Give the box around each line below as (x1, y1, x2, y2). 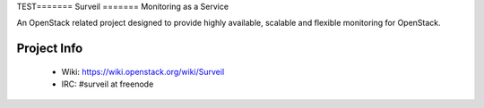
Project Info (16, 41, 83, 56)
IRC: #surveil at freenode (61, 79, 154, 89)
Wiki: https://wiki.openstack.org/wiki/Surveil (61, 66, 225, 77)
